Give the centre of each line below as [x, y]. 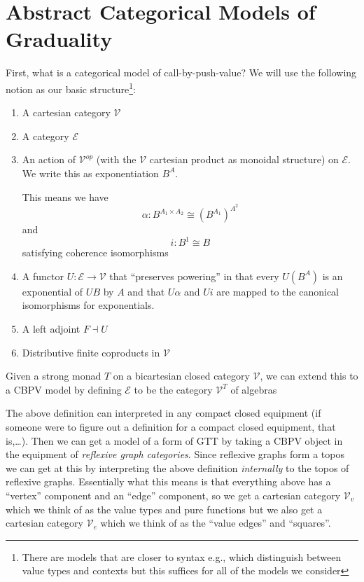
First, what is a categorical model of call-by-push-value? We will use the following [181, 72]
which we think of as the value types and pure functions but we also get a [164, 509]
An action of [49, 159]
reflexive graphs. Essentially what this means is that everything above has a [168, 481]
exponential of [52, 291]
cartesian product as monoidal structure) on [244, 159]
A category [45, 136]
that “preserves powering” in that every [194, 276]
